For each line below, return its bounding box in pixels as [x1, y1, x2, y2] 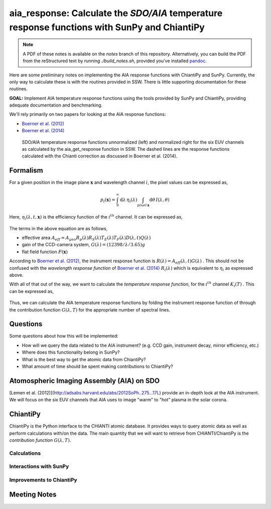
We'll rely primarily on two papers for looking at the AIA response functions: [9, 111, 166, 118]
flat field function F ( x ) [22, 249, 68, 255]
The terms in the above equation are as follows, [9, 225, 108, 231]
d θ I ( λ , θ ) [149, 196, 170, 202]
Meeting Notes [9, 490, 57, 499]
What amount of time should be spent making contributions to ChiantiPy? [22, 363, 173, 369]
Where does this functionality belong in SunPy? [22, 349, 120, 355]
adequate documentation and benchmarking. [9, 102, 103, 108]
